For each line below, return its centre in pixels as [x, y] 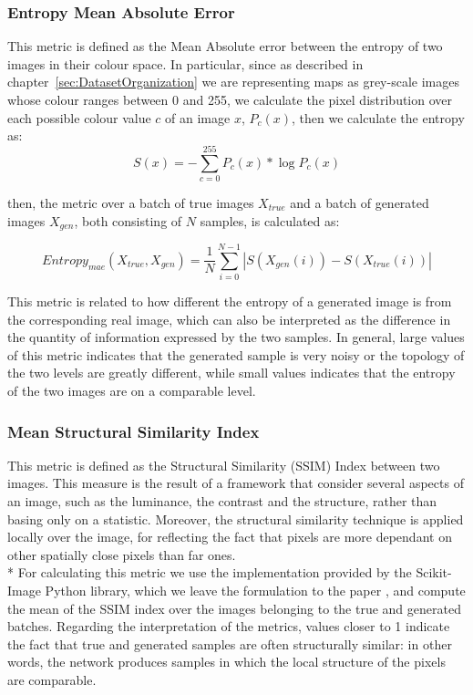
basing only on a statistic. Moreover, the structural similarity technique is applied [236, 519]
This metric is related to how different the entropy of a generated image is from [230, 301]
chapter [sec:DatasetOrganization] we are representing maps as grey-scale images [233, 82]
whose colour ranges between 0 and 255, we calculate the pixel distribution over [230, 99]
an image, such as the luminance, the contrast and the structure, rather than [222, 501]
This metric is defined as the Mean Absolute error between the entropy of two [225, 46]
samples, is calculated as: [270, 220]
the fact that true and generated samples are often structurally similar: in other [230, 643]
